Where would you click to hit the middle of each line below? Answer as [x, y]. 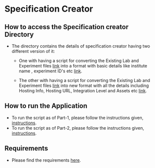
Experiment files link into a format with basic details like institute [83, 66]
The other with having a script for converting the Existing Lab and [84, 80]
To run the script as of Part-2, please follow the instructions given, [78, 128]
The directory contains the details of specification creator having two [81, 46]
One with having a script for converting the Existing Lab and [79, 61]
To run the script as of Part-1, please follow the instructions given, [77, 118]
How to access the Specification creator [67, 27]
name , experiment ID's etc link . [51, 71]
